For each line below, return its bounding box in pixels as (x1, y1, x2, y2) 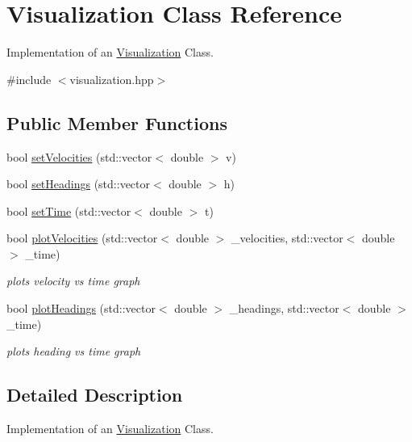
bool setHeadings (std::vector (6, 175, 151, 192)
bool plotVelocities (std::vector (6, 229, 158, 246)
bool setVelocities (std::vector (6, 148, 152, 165)
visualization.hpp (69, 70, 154, 87)
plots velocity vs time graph (6, 272, 140, 289)
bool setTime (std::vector (6, 202, 131, 219)
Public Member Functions (6, 110, 227, 135)
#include (6, 70, 52, 87)
